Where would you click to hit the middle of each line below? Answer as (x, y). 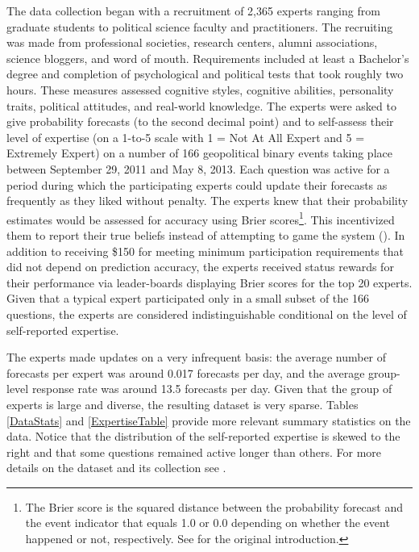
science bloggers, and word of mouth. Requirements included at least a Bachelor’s (208, 58)
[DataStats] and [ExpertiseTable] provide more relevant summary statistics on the (209, 420)
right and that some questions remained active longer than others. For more (194, 452)
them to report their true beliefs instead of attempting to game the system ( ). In (206, 234)
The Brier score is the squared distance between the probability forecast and (214, 506)
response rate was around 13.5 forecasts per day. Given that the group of (212, 389)
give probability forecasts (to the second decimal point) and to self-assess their (200, 121)
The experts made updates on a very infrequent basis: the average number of (197, 357)
